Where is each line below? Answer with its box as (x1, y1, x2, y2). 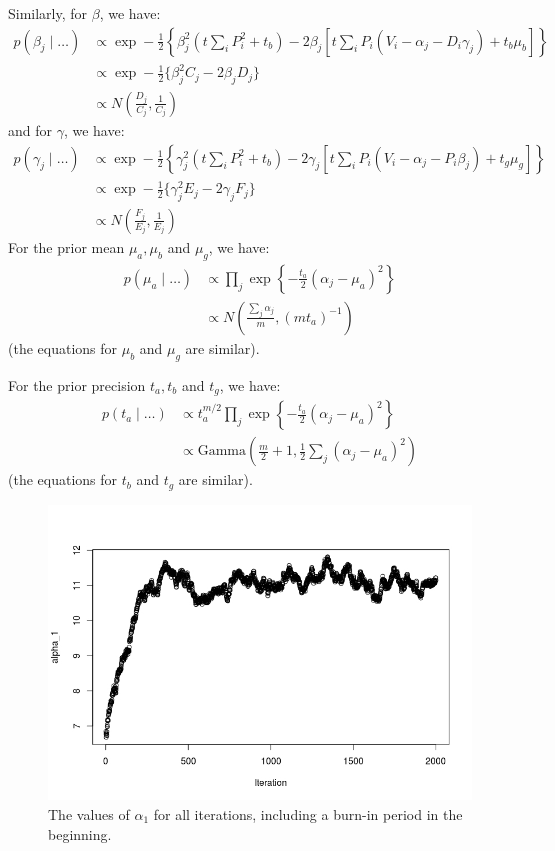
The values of (48, 803, 130, 824)
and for (8, 119, 53, 140)
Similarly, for (8, 3, 88, 23)
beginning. (48, 823, 112, 844)
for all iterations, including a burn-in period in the (153, 803, 463, 824)
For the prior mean (8, 236, 125, 257)
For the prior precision (8, 374, 146, 395)
